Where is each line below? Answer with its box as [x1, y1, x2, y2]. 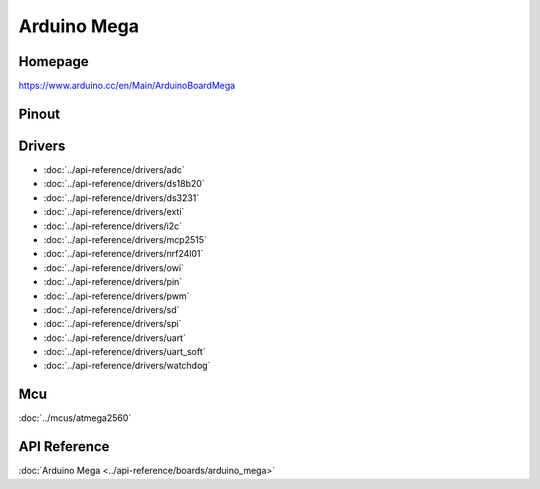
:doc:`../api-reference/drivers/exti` [43, 206, 185, 218]
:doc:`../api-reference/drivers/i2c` [43, 220, 183, 232]
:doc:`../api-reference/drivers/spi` [43, 318, 182, 330]
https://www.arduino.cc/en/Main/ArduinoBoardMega [18, 80, 236, 92]
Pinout [18, 105, 61, 122]
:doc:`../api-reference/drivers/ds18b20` [43, 178, 205, 190]
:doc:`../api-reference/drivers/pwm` [43, 290, 190, 302]
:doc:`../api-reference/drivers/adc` [43, 163, 185, 175]
